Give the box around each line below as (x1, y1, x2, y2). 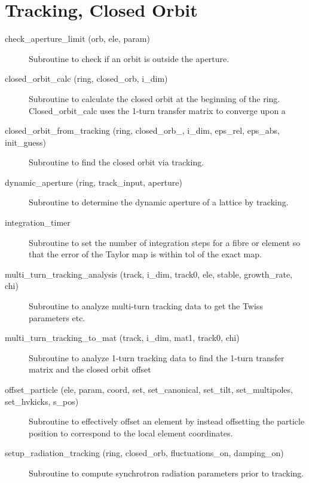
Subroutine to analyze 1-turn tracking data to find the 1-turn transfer (29, 351, 284, 364)
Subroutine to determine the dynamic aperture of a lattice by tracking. (29, 196, 289, 208)
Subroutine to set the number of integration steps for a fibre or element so (29, 236, 301, 248)
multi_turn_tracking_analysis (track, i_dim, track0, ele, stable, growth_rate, (5, 267, 293, 280)
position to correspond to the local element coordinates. (29, 426, 233, 439)
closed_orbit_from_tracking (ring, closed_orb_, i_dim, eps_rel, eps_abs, (5, 124, 280, 137)
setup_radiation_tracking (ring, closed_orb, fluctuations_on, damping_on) (5, 447, 284, 459)
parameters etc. (29, 311, 85, 324)
